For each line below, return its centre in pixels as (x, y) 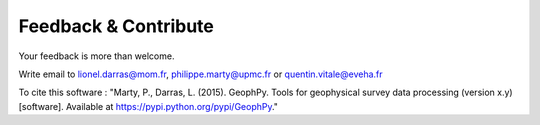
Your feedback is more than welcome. (96, 56)
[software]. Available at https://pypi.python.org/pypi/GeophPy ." (148, 106)
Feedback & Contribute (116, 26)
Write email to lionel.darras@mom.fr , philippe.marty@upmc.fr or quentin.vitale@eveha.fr (201, 74)
